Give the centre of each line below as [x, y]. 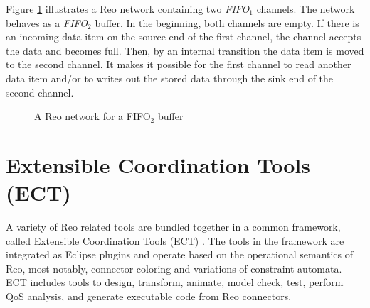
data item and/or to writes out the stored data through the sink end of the [170, 78]
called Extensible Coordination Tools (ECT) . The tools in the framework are [175, 240]
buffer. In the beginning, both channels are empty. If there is [227, 22]
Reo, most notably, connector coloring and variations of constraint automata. [174, 268]
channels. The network [306, 9]
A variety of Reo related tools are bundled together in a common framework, [173, 227]
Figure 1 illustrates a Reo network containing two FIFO [128, 9]
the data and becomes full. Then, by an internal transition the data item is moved [185, 50]
